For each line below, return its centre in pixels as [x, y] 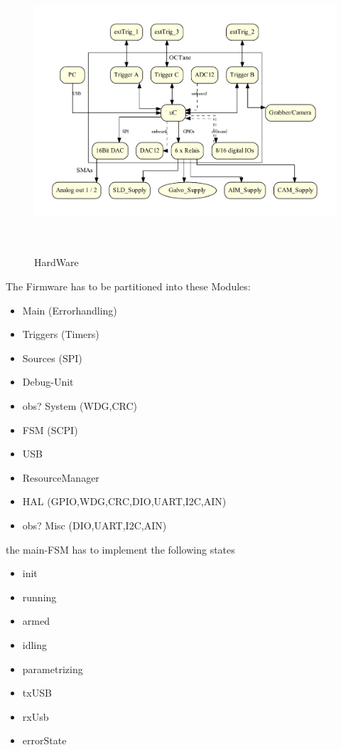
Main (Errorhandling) [70, 310]
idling [35, 644]
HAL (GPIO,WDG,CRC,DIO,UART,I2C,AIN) [124, 501]
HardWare [56, 262]
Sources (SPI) [52, 358]
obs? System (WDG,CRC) [80, 406]
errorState [44, 740]
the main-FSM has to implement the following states [120, 549]
